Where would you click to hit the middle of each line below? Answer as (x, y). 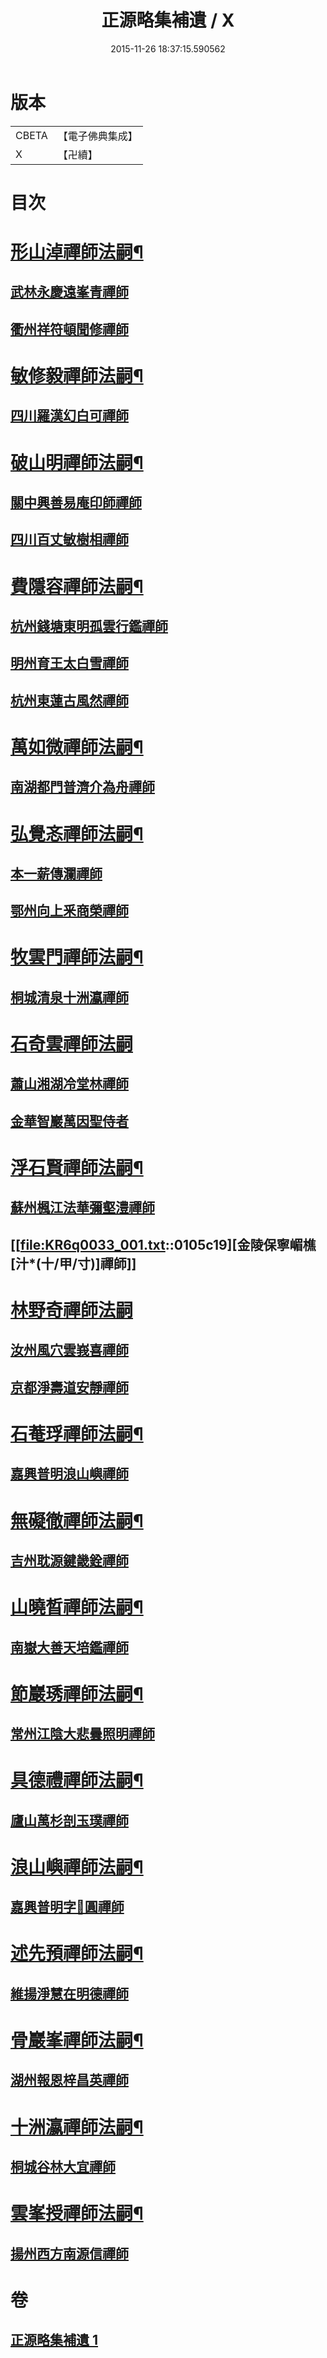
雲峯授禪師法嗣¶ (77, 2213)
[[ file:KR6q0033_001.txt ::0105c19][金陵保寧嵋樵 (163, 1244)
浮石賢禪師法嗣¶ (77, 1168)
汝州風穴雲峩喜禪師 (69, 1350)
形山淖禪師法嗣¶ (77, 252)
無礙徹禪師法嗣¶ (77, 1520)
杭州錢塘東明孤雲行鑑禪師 (89, 626)
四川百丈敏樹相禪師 (69, 539)
